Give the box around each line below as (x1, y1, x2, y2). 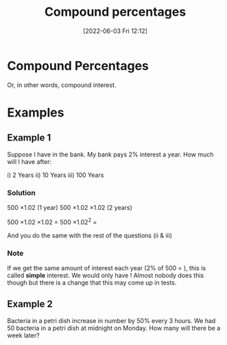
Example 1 (7, 132, 51, 144)
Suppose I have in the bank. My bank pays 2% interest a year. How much (7, 150, 214, 158)
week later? (7, 331, 40, 340)
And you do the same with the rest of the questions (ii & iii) (7, 231, 173, 239)
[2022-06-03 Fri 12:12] (83, 27, 147, 35)
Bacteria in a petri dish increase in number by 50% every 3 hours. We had (7, 316, 216, 324)
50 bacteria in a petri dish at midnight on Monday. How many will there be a (7, 324, 221, 332)
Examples (7, 104, 64, 120)
